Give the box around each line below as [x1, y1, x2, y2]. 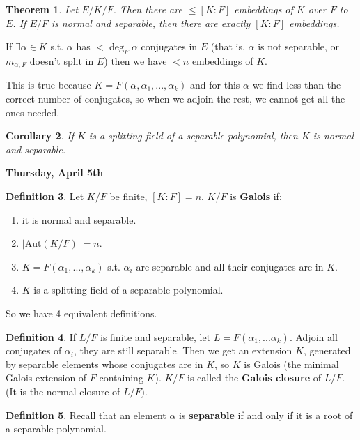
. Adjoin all [289, 329, 338, 344]
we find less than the [252, 77, 341, 92]
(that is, [210, 39, 245, 54]
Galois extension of [6, 370, 87, 385]
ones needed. [6, 105, 60, 119]
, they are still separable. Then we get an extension [74, 343, 292, 358]
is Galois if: [230, 189, 282, 203]
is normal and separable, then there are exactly [51, 15, 251, 30]
